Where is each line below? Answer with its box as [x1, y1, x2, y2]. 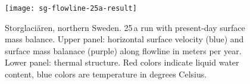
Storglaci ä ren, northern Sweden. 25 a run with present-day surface [5, 21, 245, 33]
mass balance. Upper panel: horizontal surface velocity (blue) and [5, 33, 244, 45]
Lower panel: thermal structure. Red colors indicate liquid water [5, 56, 239, 69]
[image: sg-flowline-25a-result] [5, 4, 137, 13]
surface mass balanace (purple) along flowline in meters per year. [5, 44, 242, 57]
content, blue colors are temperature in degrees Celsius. [5, 68, 207, 80]
